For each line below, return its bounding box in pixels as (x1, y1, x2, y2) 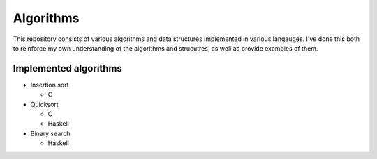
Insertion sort (30, 81, 69, 89)
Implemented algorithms (13, 62, 122, 74)
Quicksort (30, 100, 59, 108)
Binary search (30, 129, 71, 137)
